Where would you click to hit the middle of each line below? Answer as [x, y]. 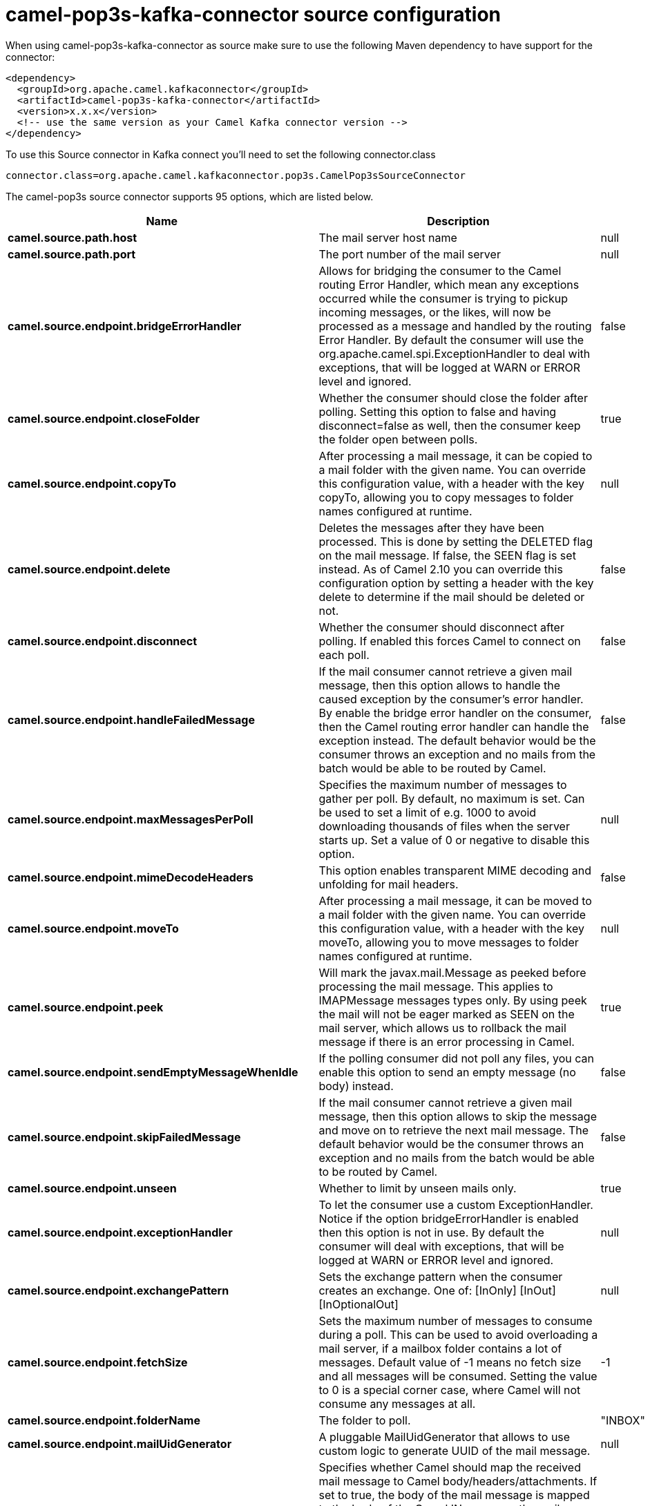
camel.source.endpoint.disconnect [103, 641]
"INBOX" [623, 1420]
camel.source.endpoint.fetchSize [98, 1362]
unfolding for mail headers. [389, 884]
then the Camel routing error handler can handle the [454, 726]
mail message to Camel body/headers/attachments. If [458, 1481]
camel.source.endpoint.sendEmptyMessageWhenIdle [153, 1072]
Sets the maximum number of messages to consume [456, 1321]
